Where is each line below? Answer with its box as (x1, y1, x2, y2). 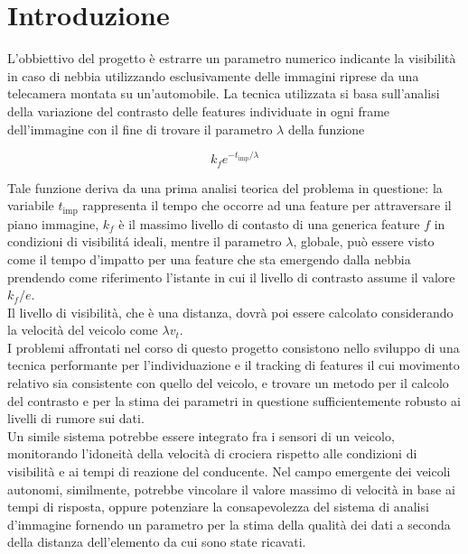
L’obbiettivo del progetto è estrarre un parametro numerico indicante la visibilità (7, 49, 456, 68)
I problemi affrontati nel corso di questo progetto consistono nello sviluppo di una (7, 337, 460, 356)
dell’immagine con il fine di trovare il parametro (7, 119, 273, 138)
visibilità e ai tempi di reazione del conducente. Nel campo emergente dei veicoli (7, 462, 451, 481)
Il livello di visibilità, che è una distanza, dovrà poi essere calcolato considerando (7, 302, 454, 321)
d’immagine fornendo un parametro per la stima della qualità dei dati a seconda (7, 514, 451, 533)
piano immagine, (7, 214, 99, 233)
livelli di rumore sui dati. (7, 409, 145, 428)
